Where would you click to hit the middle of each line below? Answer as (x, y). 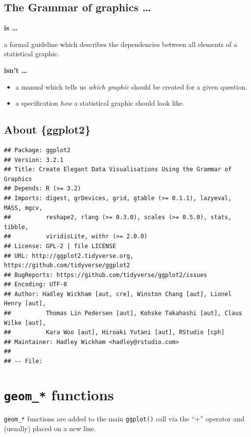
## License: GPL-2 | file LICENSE (60, 246)
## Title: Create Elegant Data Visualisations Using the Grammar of (118, 170)
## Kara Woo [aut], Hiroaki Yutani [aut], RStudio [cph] (114, 333)
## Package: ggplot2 (37, 150)
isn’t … (16, 70)
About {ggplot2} (47, 129)
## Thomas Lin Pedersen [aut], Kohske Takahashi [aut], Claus (123, 313)
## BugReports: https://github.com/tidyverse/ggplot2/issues (106, 275)
